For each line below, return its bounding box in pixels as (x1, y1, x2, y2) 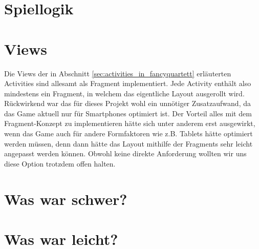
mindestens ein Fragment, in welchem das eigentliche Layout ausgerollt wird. (4, 88, 245, 98)
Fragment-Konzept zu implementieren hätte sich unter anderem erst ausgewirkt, (4, 118, 255, 129)
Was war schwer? (4, 188, 127, 209)
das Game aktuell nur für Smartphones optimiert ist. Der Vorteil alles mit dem (4, 108, 252, 118)
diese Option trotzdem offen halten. (4, 158, 116, 169)
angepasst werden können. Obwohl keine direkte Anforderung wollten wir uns (4, 148, 247, 159)
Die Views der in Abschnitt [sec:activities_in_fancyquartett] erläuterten (4, 68, 231, 78)
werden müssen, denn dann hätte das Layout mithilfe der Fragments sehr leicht (4, 138, 253, 149)
